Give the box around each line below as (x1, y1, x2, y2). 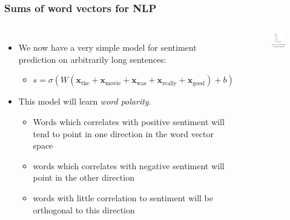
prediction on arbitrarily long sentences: (18, 53, 166, 65)
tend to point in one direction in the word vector (33, 127, 214, 140)
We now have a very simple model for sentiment (18, 41, 197, 54)
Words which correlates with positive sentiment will (33, 115, 225, 128)
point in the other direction (33, 171, 134, 184)
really (162, 80, 177, 86)
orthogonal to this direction (33, 203, 135, 216)
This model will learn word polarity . (18, 95, 151, 108)
